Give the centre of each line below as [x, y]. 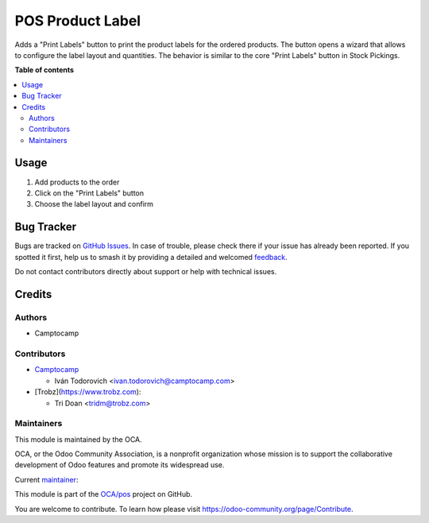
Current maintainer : [46, 479]
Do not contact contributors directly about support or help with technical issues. [146, 272]
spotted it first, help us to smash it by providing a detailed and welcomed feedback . [151, 257]
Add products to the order [77, 182]
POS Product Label [78, 21]
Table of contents [44, 70]
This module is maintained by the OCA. [78, 439]
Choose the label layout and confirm [94, 204]
